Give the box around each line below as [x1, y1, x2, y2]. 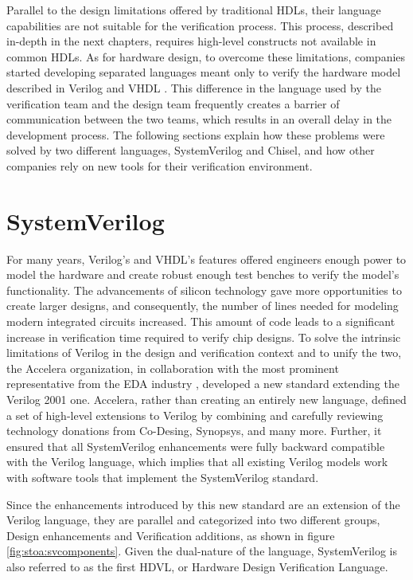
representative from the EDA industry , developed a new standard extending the [6, 375, 399, 392]
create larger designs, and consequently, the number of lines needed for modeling [6, 297, 399, 314]
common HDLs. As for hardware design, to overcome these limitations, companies [6, 48, 406, 65]
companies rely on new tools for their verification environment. [6, 157, 313, 174]
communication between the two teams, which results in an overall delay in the [6, 111, 392, 127]
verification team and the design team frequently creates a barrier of [6, 95, 340, 112]
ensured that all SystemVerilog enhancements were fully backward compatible [6, 437, 385, 454]
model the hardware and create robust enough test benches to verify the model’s [6, 266, 399, 283]
